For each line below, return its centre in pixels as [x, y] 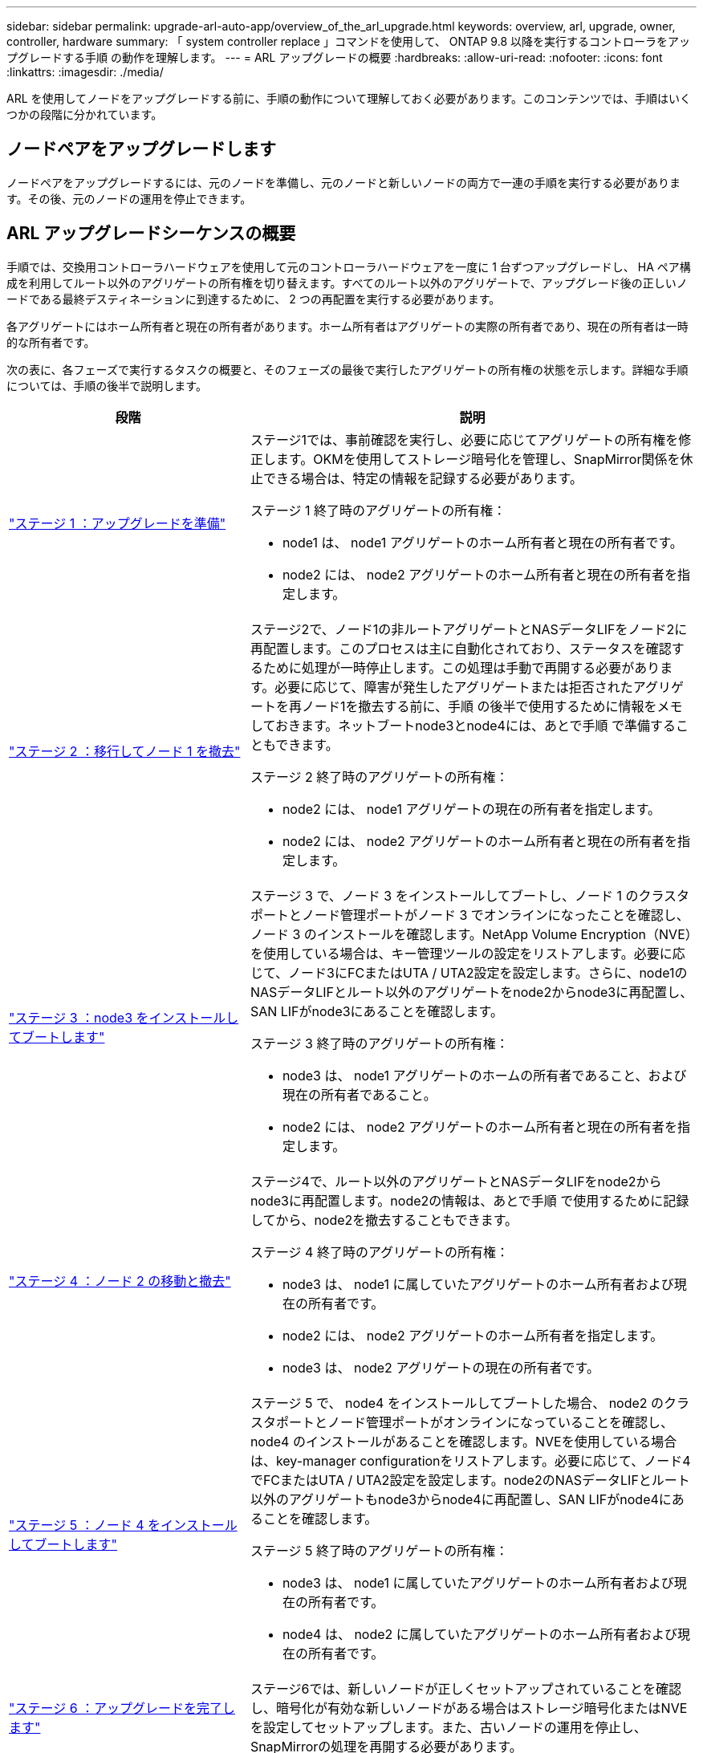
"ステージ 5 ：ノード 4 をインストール [123, 1525]
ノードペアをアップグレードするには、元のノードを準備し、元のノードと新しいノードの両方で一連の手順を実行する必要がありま [343, 182]
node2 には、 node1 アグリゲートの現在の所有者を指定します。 [471, 809]
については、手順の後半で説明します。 [107, 385]
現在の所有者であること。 [359, 1094]
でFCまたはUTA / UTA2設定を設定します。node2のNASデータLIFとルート [470, 1480]
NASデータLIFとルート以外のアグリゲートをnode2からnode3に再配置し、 [471, 992]
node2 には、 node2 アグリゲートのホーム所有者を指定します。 [473, 1335]
